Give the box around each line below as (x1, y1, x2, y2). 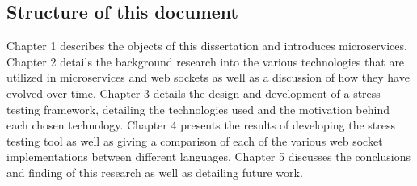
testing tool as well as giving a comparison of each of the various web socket (6, 132, 383, 149)
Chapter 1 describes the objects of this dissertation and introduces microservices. (6, 37, 407, 54)
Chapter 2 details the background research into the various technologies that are (6, 53, 405, 70)
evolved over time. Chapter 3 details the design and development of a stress (6, 84, 381, 101)
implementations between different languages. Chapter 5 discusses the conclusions (6, 148, 411, 165)
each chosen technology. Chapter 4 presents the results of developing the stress (6, 116, 395, 133)
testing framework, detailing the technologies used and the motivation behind (6, 100, 390, 117)
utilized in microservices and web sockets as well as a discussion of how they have (6, 69, 410, 86)
